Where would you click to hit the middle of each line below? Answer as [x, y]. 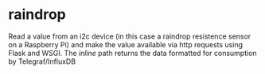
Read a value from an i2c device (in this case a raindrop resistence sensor [130, 36]
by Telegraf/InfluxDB [42, 61]
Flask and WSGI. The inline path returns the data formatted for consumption [132, 53]
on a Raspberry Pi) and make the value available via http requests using [126, 44]
